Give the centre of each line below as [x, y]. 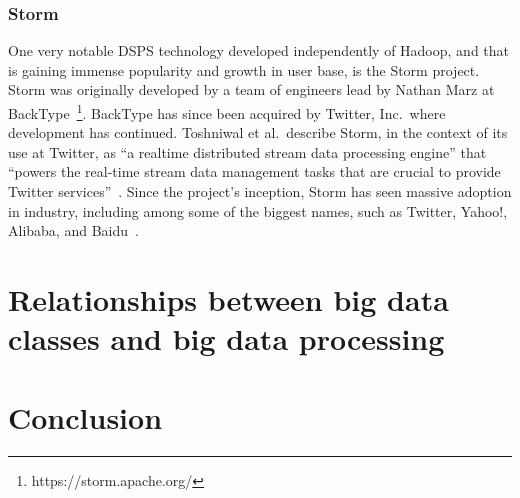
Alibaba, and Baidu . [73, 230]
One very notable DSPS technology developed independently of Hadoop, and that [259, 50]
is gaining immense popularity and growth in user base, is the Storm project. [244, 69]
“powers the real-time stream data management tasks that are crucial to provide [254, 171]
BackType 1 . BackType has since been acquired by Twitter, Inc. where [227, 111]
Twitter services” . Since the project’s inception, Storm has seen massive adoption [260, 191]
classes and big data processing [226, 338]
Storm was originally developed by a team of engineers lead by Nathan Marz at [251, 89]
